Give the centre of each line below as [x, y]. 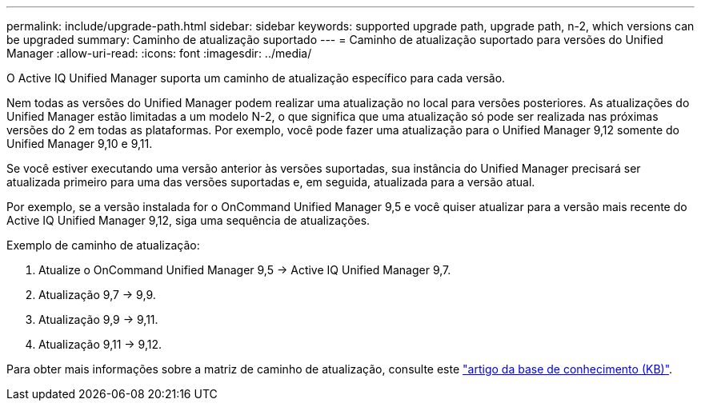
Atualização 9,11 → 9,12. [100, 344]
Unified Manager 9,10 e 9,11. [80, 144]
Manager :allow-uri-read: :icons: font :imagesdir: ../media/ [159, 53]
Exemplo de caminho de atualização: [103, 245]
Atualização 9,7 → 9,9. [97, 295]
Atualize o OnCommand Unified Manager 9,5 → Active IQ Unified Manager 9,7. [245, 270]
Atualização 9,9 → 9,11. [98, 319]
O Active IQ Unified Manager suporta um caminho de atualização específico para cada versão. [256, 78]
